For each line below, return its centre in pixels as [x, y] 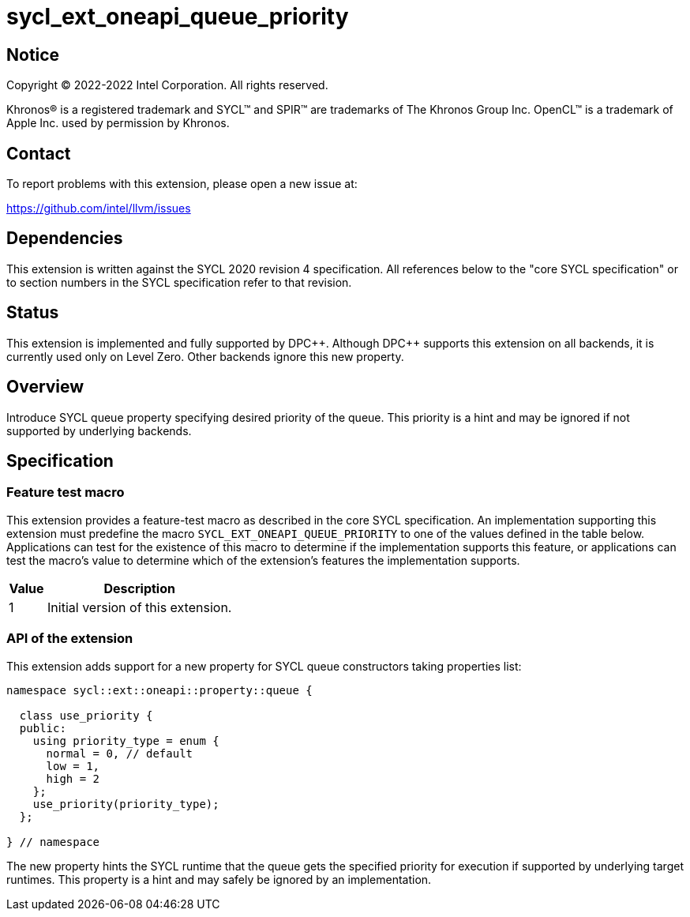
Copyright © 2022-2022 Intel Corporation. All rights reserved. [167, 85]
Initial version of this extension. [140, 607]
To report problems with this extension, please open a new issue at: [182, 184]
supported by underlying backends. [99, 430]
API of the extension [70, 639]
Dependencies [65, 239]
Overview [45, 387]
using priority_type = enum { [126, 740]
